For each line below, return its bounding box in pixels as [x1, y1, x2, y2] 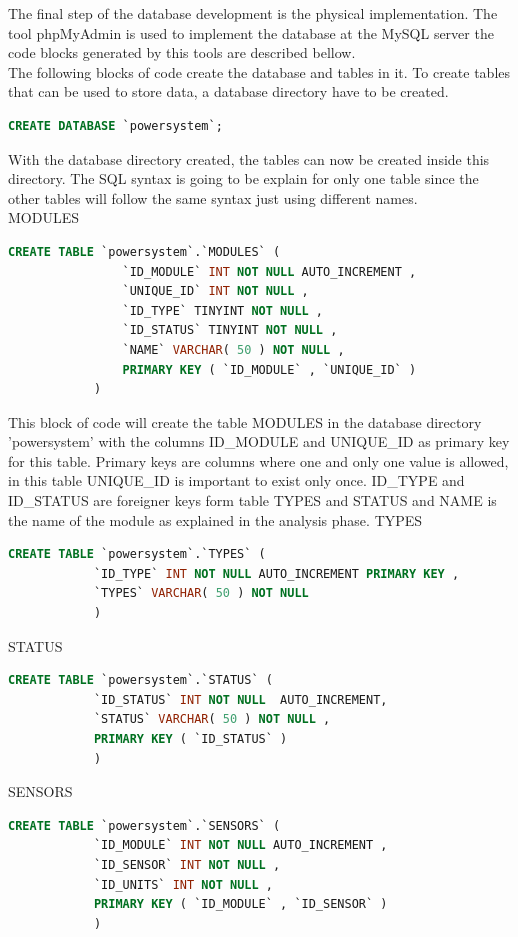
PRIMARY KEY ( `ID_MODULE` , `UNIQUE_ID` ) [122, 362, 417, 377]
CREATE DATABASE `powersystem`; [8, 118, 223, 133]
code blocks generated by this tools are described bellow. [8, 42, 356, 63]
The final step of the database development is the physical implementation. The [8, 3, 498, 23]
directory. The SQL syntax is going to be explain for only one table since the [8, 168, 479, 189]
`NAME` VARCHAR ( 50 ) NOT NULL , [122, 342, 345, 357]
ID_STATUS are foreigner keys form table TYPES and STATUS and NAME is [8, 490, 497, 511]
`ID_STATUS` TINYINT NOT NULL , [122, 323, 338, 338]
